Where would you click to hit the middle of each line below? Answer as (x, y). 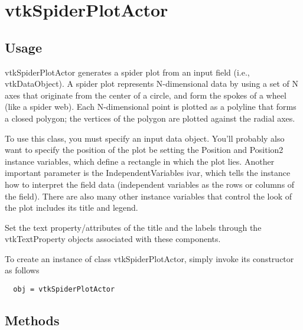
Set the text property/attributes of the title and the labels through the (133, 227)
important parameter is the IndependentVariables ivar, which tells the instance (148, 173)
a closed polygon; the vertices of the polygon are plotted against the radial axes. (150, 118)
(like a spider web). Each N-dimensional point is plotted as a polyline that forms (151, 107)
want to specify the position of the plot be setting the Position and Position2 (144, 150)
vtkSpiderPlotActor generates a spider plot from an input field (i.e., (127, 72)
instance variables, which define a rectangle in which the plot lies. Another (140, 161)
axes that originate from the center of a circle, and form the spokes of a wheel (146, 95)
